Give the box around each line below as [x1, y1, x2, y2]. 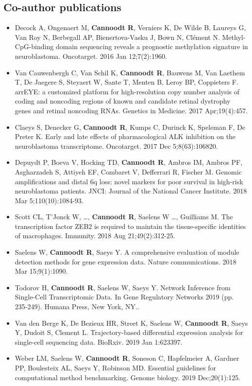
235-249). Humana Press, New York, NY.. [15, 301, 139, 312]
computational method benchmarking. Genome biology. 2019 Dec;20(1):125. [15, 372, 241, 382]
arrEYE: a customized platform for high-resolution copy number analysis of [15, 86, 239, 96]
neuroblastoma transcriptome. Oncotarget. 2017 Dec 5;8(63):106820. [15, 140, 218, 151]
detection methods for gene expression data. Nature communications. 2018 [15, 256, 236, 266]
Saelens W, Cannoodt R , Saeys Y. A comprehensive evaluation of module [15, 247, 239, 257]
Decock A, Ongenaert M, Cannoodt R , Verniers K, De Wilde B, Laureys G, [15, 22, 246, 33]
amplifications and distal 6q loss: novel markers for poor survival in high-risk [15, 176, 243, 186]
